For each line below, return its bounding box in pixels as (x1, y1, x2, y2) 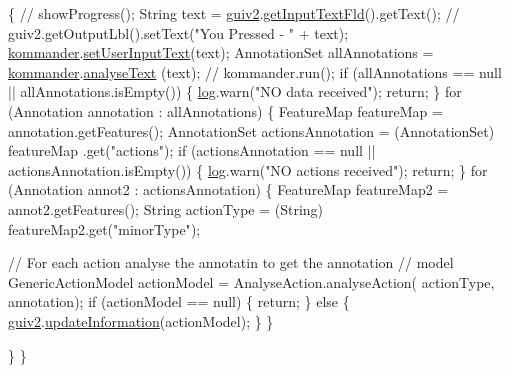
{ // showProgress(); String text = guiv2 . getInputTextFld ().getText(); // (8, 3, 460, 23)
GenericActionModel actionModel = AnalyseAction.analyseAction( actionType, (8, 271, 495, 292)
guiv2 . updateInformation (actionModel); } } (8, 310, 274, 331)
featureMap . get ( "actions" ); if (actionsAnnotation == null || (8, 140, 376, 161)
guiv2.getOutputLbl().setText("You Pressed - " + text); (8, 22, 349, 43)
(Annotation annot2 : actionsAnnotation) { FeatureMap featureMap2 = (8, 179, 449, 200)
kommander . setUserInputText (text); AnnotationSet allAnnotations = (8, 42, 434, 63)
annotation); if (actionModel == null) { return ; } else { (8, 291, 350, 312)
